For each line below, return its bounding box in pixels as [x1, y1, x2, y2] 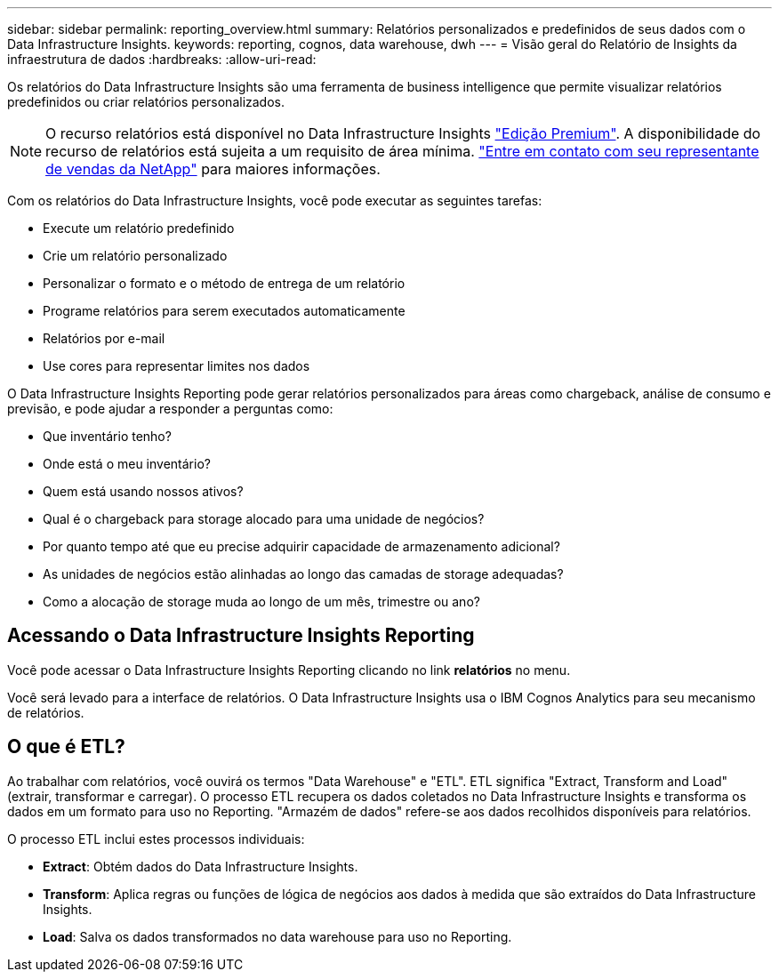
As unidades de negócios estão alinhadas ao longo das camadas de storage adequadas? [43, 566, 564, 582]
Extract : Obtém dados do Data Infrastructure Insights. [43, 858, 358, 874]
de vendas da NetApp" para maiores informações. [45, 160, 381, 178]
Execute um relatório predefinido [43, 221, 235, 236]
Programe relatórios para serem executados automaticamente [43, 303, 406, 318]
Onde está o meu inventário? [43, 456, 211, 471]
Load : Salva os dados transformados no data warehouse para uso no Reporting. [43, 928, 512, 944]
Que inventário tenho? [43, 429, 172, 444]
